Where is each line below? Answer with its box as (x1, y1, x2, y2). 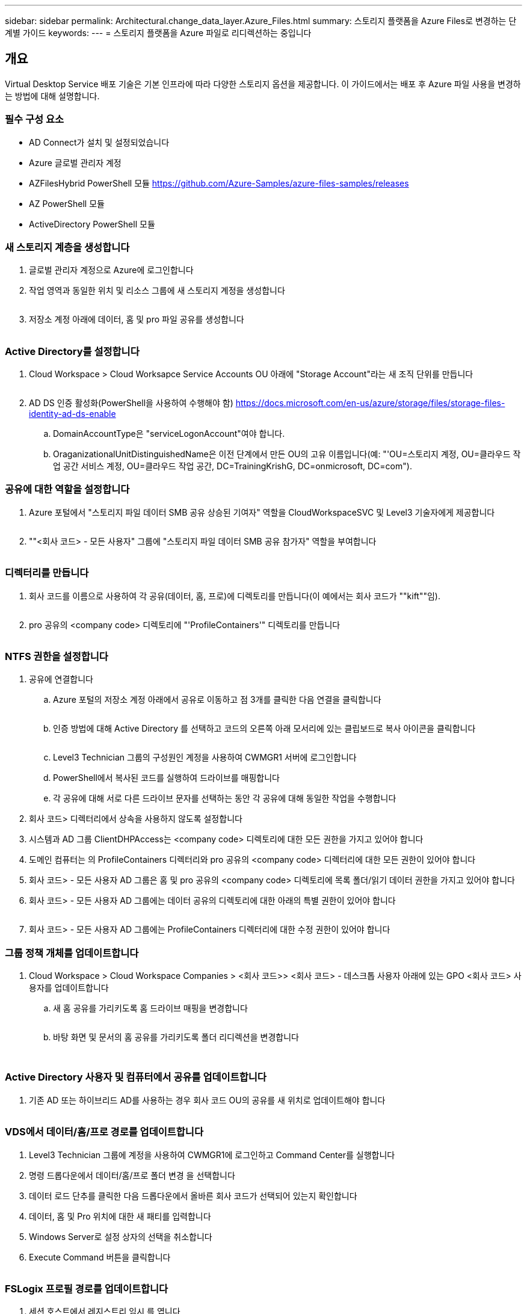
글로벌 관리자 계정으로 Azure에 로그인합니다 (29, 265, 194, 276)
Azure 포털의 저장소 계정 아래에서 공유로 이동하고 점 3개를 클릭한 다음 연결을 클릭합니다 (53, 694, 381, 705)
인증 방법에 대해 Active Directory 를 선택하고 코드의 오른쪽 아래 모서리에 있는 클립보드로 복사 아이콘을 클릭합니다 (53, 723, 476, 734)
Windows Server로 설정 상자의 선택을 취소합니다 (29, 1231, 212, 1242)
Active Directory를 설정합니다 (5, 345, 140, 357)
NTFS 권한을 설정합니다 (5, 650, 108, 662)
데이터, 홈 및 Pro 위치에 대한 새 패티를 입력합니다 (29, 1211, 211, 1221)
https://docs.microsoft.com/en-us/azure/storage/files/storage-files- (235, 398, 505, 409)
